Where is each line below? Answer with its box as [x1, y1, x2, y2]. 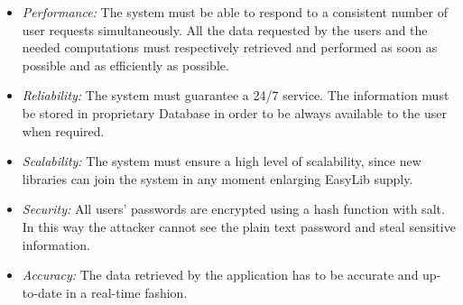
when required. [22, 121, 105, 140]
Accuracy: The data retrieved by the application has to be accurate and [22, 265, 419, 284]
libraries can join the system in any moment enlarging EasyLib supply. [22, 169, 413, 188]
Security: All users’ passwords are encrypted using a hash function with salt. [22, 199, 445, 218]
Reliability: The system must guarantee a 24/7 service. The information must [22, 86, 449, 105]
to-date [22, 282, 62, 301]
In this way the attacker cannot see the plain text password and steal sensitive [22, 217, 456, 236]
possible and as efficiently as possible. [22, 55, 229, 74]
